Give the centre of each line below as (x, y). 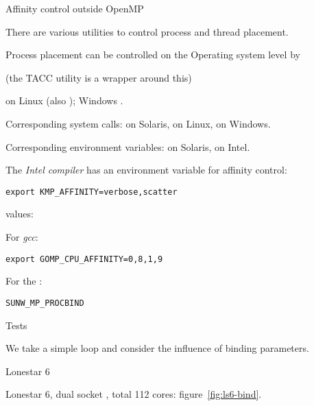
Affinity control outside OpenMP (75, 8)
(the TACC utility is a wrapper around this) (99, 77)
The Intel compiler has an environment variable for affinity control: (146, 170)
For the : (24, 281)
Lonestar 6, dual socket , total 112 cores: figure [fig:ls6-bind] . (134, 394)
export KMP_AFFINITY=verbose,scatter (92, 192)
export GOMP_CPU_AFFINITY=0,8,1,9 (84, 259)
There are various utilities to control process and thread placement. (147, 31)
